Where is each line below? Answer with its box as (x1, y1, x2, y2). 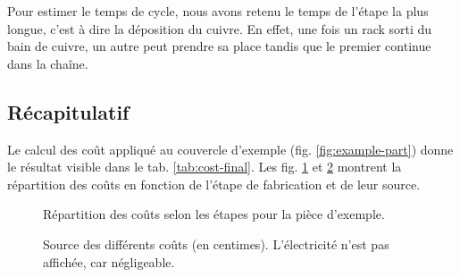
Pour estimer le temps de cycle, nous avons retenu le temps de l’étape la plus (7, 2, 429, 20)
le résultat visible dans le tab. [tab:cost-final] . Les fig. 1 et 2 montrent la (7, 157, 402, 176)
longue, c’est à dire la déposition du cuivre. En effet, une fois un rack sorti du (7, 19, 432, 38)
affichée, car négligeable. (43, 252, 175, 271)
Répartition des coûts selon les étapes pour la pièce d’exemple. (43, 205, 385, 223)
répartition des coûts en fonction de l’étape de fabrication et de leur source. (7, 174, 421, 193)
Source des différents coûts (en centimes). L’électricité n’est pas (43, 234, 389, 253)
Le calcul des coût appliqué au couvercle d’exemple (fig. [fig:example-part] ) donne (7, 139, 454, 158)
